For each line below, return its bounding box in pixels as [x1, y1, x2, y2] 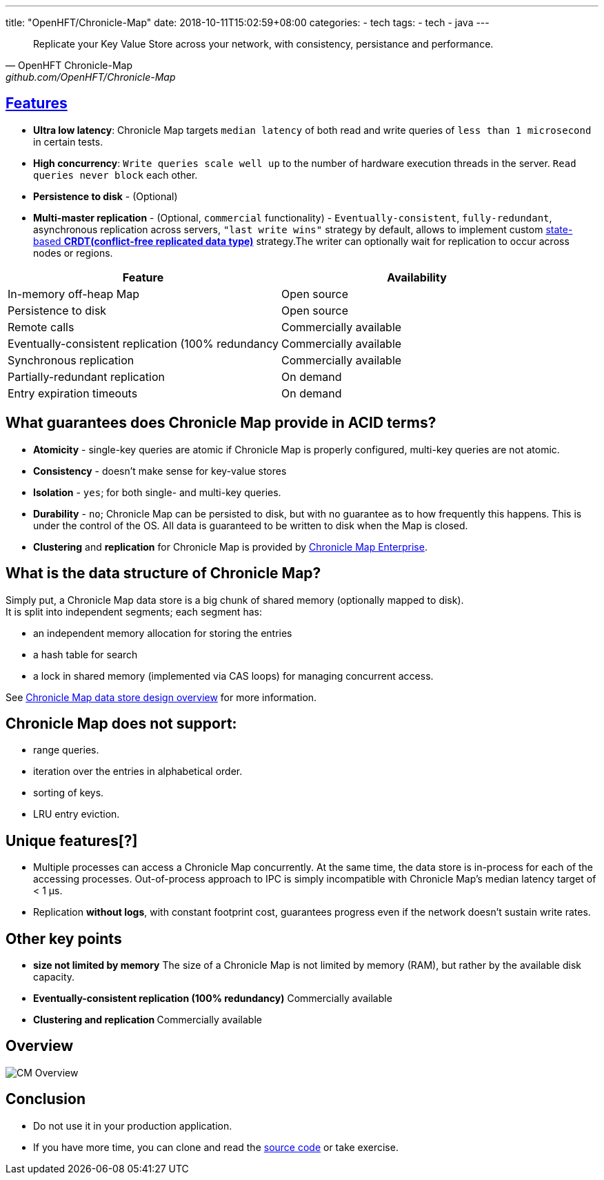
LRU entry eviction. [33, 808, 120, 820]
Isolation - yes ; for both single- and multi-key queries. [33, 486, 281, 498]
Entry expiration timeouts [8, 386, 138, 400]
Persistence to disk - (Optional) [33, 190, 178, 202]
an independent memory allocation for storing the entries [33, 627, 292, 639]
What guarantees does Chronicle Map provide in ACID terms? [6, 414, 436, 432]
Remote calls [8, 319, 74, 334]
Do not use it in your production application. [33, 1119, 232, 1132]
